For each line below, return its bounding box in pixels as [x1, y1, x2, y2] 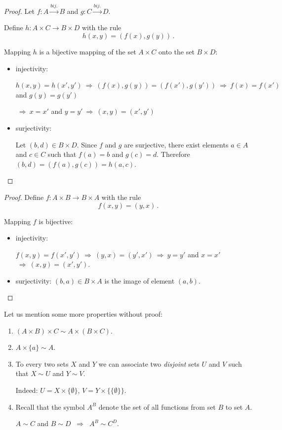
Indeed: [15, 385, 38, 395]
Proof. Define [4, 191, 44, 202]
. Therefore [157, 149, 190, 159]
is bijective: [39, 216, 73, 226]
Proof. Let [4, 5, 35, 16]
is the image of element [104, 275, 175, 286]
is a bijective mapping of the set [39, 46, 136, 56]
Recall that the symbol [15, 401, 85, 412]
